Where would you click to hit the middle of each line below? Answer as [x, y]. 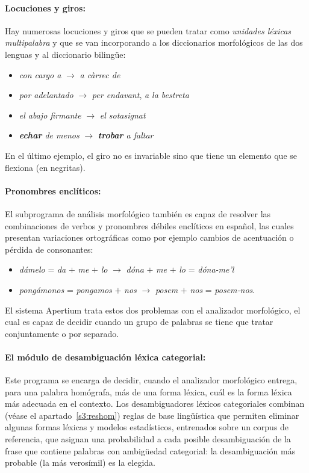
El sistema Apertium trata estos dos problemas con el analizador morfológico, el [153, 310]
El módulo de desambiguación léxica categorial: [105, 357]
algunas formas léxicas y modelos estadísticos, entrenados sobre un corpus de [147, 427]
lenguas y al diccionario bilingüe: [65, 54]
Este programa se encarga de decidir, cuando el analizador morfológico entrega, [151, 380]
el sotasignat [123, 115]
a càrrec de [100, 74]
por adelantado [46, 95]
